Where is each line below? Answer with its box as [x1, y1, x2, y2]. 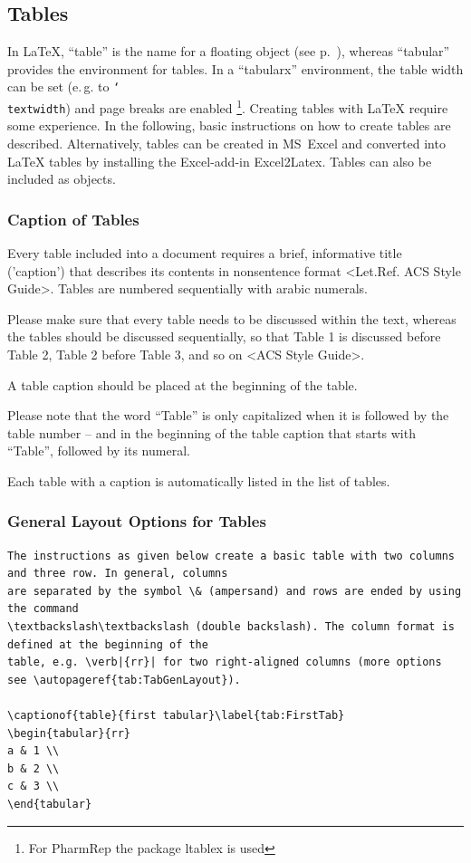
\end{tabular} [7, 798, 92, 811]
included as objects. [7, 169, 116, 188]
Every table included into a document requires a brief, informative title [7, 243, 402, 262]
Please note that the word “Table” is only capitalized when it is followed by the [7, 406, 449, 425]
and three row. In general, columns [7, 567, 228, 580]
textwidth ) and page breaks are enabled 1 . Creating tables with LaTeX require [7, 96, 448, 117]
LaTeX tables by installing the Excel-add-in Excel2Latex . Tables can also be [7, 151, 432, 170]
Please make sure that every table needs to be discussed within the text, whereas [7, 309, 457, 328]
